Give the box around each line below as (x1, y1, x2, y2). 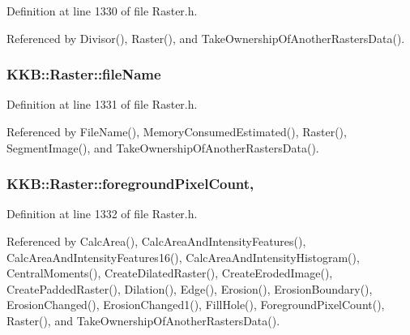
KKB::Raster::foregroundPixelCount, (6, 174, 254, 194)
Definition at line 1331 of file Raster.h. (6, 96, 198, 113)
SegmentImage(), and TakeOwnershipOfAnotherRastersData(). (6, 139, 319, 156)
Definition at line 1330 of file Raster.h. (6, 2, 198, 19)
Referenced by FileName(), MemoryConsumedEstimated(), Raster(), (6, 123, 347, 140)
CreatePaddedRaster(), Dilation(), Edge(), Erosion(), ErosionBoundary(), (6, 280, 373, 297)
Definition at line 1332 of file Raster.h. (6, 205, 198, 222)
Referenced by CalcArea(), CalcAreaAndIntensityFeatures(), (6, 233, 306, 249)
